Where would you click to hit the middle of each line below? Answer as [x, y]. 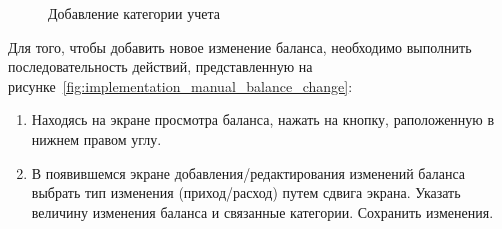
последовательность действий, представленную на [160, 66]
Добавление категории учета [134, 13]
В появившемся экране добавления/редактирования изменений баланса [248, 172]
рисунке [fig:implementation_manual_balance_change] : [180, 85]
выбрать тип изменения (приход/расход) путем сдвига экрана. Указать [246, 192]
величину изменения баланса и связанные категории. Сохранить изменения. [262, 211]
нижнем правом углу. [96, 138]
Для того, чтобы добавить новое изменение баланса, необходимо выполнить [240, 46]
